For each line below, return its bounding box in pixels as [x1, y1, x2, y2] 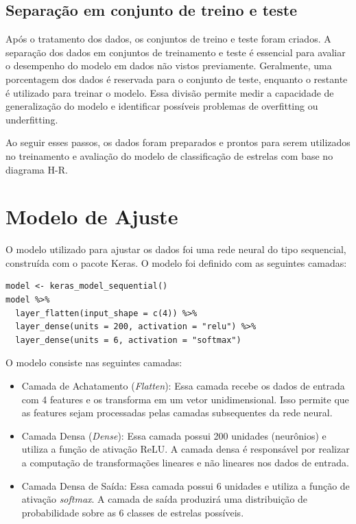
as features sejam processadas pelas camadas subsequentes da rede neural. [21, 405, 333, 420]
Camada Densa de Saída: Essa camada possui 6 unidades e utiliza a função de [21, 478, 350, 492]
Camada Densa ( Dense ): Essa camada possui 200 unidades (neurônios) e [21, 428, 327, 442]
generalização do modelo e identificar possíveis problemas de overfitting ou [5, 99, 318, 113]
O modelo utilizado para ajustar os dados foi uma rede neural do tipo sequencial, [5, 242, 346, 257]
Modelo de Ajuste [5, 202, 178, 230]
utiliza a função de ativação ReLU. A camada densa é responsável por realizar [21, 442, 350, 456]
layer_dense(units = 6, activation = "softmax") [15, 335, 241, 345]
